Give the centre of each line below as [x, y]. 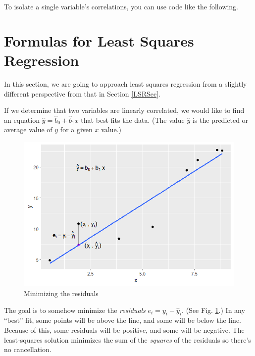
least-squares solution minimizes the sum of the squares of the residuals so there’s [127, 339]
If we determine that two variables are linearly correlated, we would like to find [124, 110]
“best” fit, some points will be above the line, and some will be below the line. [123, 320]
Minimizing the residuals [61, 293]
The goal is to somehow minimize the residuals [75, 310]
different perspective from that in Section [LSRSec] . [82, 93]
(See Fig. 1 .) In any [215, 310]
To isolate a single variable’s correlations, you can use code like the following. [121, 6]
